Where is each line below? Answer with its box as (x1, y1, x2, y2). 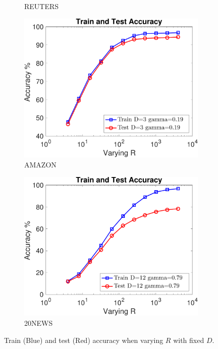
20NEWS (24, 317, 53, 328)
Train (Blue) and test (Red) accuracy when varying (4, 334, 163, 345)
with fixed (173, 334, 204, 345)
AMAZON (24, 159, 57, 169)
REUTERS (24, 1, 59, 11)
